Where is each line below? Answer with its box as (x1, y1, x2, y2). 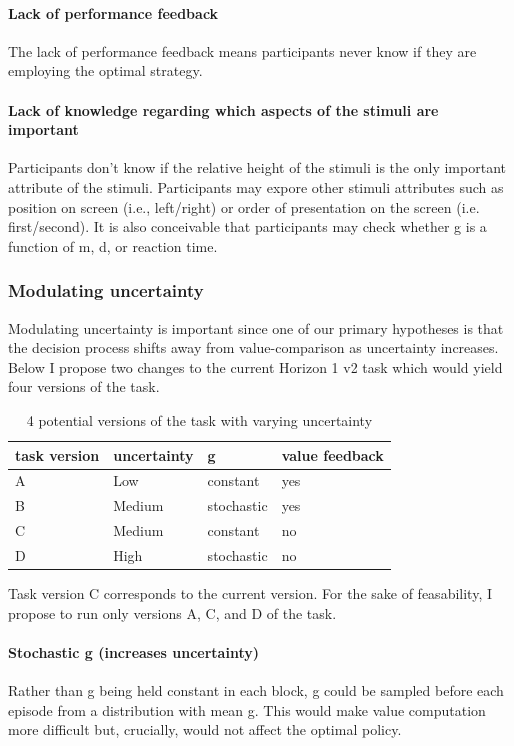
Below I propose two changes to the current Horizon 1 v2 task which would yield (8, 356, 503, 377)
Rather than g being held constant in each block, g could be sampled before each (8, 679, 504, 700)
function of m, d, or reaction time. (8, 235, 218, 256)
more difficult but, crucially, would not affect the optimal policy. (8, 719, 402, 740)
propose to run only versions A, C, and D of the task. (8, 602, 337, 623)
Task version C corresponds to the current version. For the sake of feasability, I (8, 583, 492, 603)
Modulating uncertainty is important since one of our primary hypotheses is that (8, 317, 504, 338)
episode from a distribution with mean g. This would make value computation (8, 699, 486, 720)
